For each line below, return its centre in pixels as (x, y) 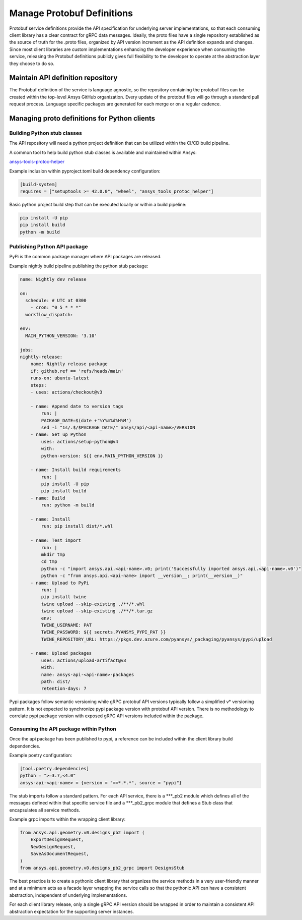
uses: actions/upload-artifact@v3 (84, 660)
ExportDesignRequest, (57, 840)
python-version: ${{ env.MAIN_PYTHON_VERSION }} (102, 456)
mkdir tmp (53, 554)
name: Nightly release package (69, 364)
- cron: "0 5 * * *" (56, 307)
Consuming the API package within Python (63, 729)
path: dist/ (56, 682)
